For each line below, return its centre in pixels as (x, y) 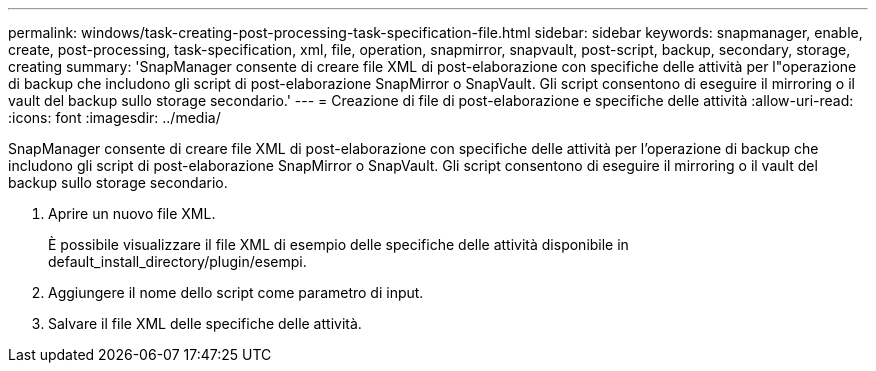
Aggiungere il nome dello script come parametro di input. (236, 292)
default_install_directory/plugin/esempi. (177, 261)
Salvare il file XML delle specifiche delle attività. (205, 323)
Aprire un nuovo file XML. (132, 213)
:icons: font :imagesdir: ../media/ (114, 117)
